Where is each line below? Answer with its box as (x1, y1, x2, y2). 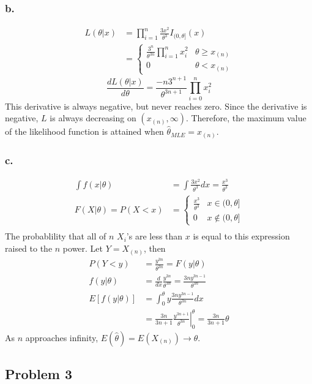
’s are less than (126, 230, 183, 243)
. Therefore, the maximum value (185, 111, 306, 124)
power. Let (62, 242, 103, 254)
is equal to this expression (193, 230, 290, 243)
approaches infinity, (25, 331, 98, 344)
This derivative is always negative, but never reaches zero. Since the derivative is (5, 99, 307, 112)
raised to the (5, 242, 53, 254)
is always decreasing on (50, 111, 136, 124)
